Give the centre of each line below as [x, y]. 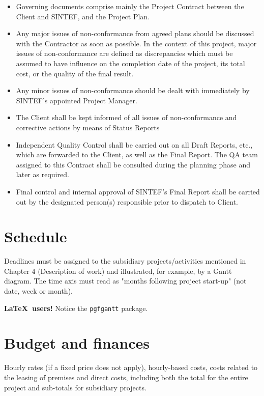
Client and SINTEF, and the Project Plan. [83, 16]
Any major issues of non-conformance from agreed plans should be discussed [135, 33]
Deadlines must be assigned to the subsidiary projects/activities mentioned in [125, 261]
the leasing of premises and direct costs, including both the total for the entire [126, 377]
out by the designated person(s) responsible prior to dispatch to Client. [127, 201]
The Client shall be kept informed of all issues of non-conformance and [126, 117]
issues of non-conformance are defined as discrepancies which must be [124, 53]
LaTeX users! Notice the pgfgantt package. [76, 308]
